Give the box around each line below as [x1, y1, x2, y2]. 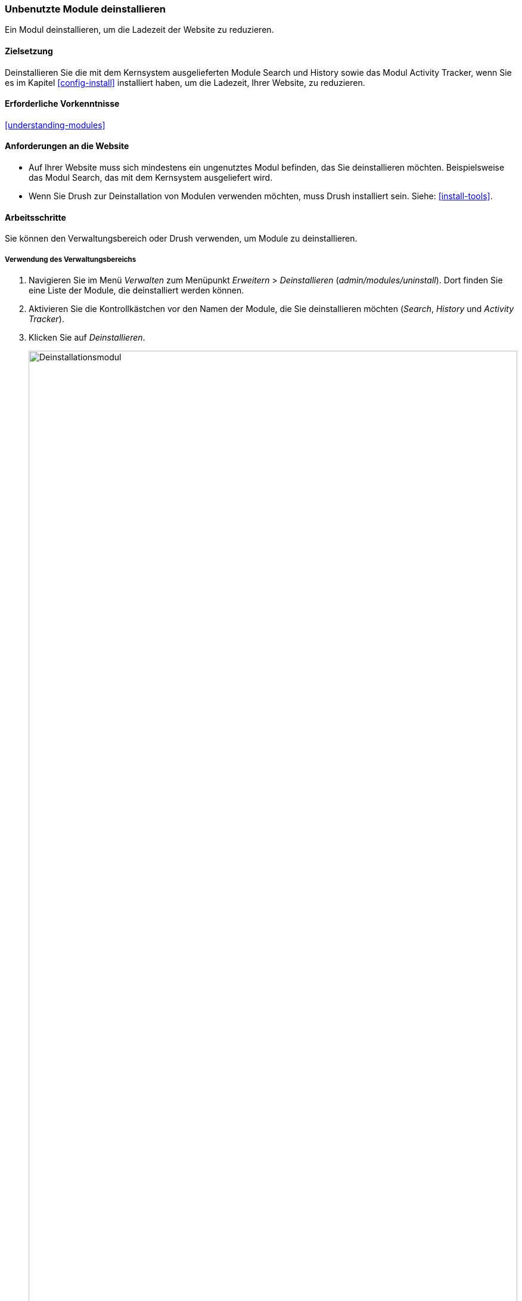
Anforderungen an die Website [5, 141, 129, 152]
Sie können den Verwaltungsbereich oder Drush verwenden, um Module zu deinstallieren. [5, 233, 358, 244]
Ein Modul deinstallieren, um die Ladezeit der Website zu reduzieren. [5, 24, 274, 35]
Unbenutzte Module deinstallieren [5, 3, 166, 15]
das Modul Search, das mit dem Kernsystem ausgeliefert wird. [29, 172, 273, 183]
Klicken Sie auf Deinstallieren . [29, 332, 145, 343]
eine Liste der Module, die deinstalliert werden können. [29, 285, 244, 296]
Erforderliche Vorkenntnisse [5, 98, 120, 109]
